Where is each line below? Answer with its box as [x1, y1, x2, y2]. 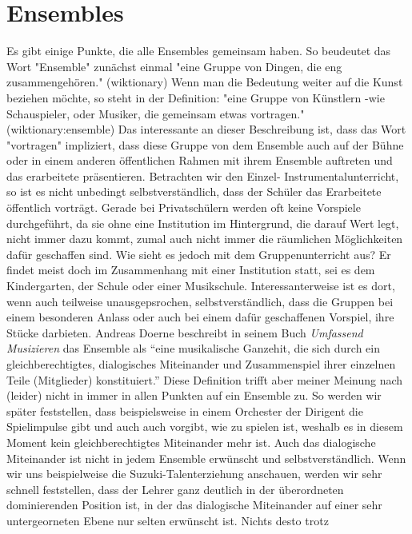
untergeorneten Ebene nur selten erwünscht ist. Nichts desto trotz [6, 512, 329, 528]
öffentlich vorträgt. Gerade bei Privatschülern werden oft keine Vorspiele [6, 199, 361, 216]
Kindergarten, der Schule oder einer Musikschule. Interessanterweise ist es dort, [6, 277, 395, 294]
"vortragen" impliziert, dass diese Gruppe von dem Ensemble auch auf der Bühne [6, 136, 404, 153]
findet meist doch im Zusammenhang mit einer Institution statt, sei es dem [6, 261, 375, 278]
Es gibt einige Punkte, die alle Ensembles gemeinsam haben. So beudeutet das [6, 42, 391, 59]
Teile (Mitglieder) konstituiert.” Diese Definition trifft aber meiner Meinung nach [6, 371, 403, 388]
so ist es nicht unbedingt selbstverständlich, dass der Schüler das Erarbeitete [6, 183, 382, 200]
